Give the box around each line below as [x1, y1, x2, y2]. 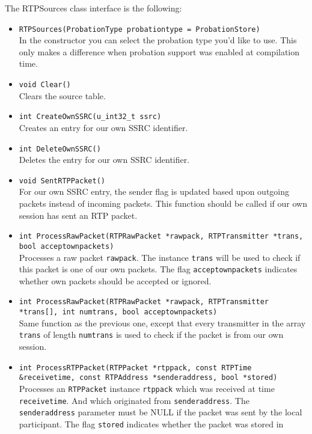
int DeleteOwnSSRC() [19, 144, 101, 153]
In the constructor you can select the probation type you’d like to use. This [19, 34, 297, 46]
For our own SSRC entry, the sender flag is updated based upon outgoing [19, 185, 290, 198]
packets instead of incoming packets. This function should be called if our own [19, 197, 307, 210]
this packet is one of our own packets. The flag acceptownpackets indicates [19, 263, 298, 275]
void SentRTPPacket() [19, 176, 105, 185]
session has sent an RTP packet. [19, 209, 138, 221]
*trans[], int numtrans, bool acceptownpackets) [19, 308, 218, 317]
